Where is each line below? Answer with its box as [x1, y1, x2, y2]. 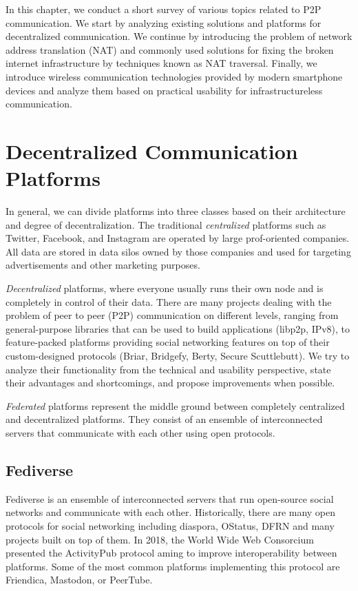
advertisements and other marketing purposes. [6, 258, 200, 272]
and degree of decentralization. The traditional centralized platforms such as [6, 217, 326, 231]
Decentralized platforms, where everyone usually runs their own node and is [6, 281, 324, 295]
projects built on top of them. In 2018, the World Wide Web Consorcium [6, 532, 314, 546]
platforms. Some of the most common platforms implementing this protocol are [6, 559, 340, 573]
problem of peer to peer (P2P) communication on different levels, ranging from [6, 308, 339, 322]
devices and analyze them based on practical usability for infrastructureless [6, 83, 323, 97]
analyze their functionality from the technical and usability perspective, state [6, 362, 331, 376]
